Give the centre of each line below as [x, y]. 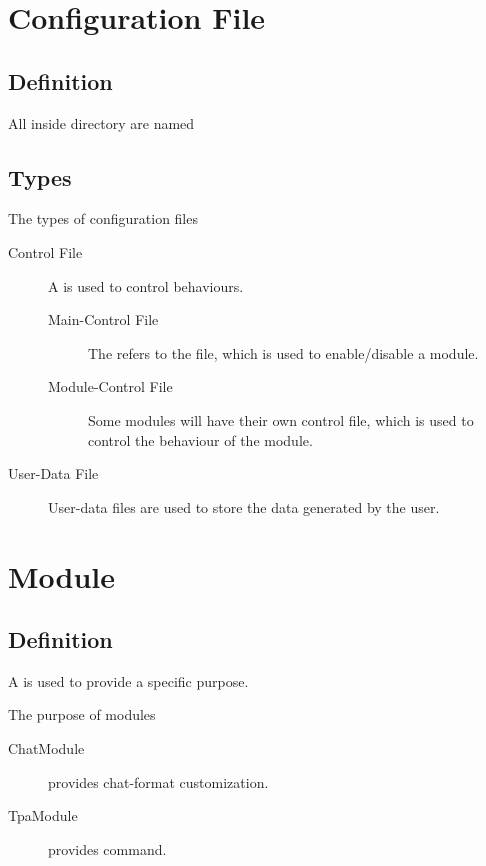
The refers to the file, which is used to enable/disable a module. [283, 352]
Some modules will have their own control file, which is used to [281, 419]
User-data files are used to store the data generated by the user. [244, 506]
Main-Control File [103, 319]
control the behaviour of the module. [200, 439]
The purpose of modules [82, 714]
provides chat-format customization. [158, 781]
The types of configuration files [103, 218]
